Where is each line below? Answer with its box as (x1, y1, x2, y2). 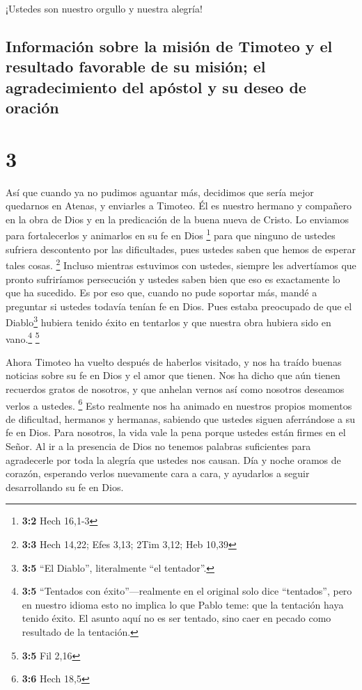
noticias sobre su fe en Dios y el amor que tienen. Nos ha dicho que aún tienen (6, 368, 340, 383)
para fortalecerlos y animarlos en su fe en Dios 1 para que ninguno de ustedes (6, 226, 336, 243)
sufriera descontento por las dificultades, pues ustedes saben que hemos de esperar (6, 241, 356, 256)
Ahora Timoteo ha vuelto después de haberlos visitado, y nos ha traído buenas (6, 354, 342, 369)
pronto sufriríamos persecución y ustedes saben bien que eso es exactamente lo (6, 271, 340, 286)
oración (6, 97, 59, 118)
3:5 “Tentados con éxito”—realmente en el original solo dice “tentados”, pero (22, 584, 352, 598)
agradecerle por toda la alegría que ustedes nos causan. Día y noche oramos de (6, 452, 341, 467)
